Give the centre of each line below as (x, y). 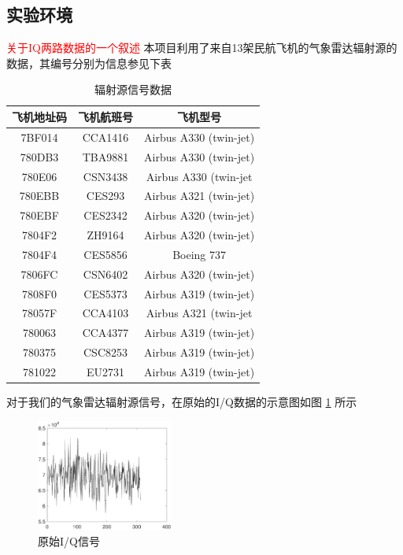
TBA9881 (105, 156)
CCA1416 (105, 137)
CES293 (105, 196)
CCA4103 (105, 313)
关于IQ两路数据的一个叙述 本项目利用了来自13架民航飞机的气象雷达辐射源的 (202, 48)
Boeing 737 (199, 254)
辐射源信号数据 (133, 89)
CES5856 (105, 254)
